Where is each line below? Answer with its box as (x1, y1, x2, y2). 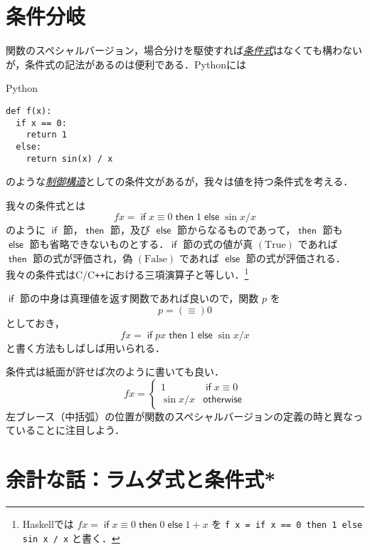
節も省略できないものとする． (29, 236, 169, 251)
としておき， (6, 316, 65, 331)
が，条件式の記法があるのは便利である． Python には (6, 56, 246, 71)
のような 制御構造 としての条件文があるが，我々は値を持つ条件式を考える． (6, 174, 354, 189)
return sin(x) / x (26, 153, 113, 164)
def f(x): (6, 105, 52, 116)
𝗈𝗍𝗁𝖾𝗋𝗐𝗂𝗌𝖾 (203, 394, 243, 405)
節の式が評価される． (245, 250, 346, 265)
